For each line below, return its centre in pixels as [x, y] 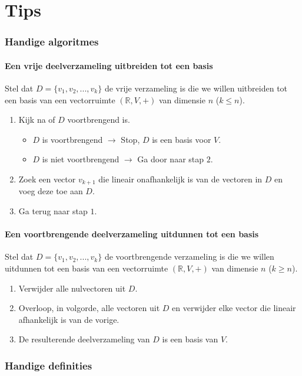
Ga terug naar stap [53, 211]
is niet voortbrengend [81, 159]
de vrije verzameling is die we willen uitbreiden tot [196, 88]
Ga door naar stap [171, 159]
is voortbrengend [72, 139]
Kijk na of [37, 120]
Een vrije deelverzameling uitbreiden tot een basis [109, 65]
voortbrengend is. [99, 120]
